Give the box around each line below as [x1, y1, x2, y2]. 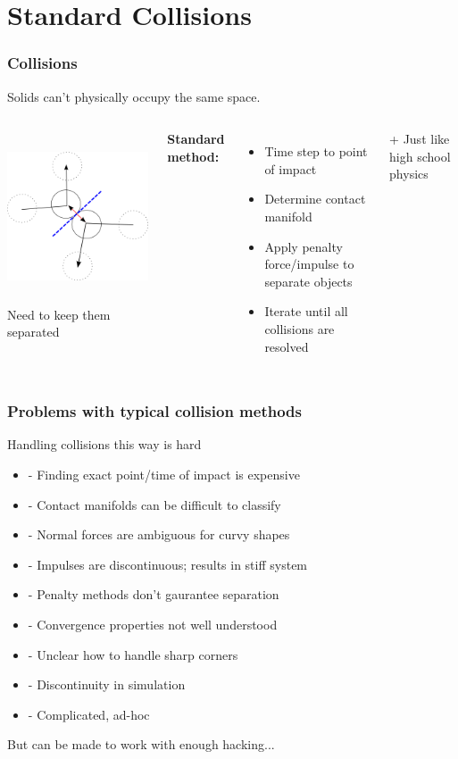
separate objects [264, 271, 353, 290]
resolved [264, 337, 309, 355]
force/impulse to [264, 254, 354, 273]
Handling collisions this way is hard [7, 435, 202, 454]
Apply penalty [264, 237, 343, 255]
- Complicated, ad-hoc [28, 705, 150, 723]
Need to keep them [7, 304, 111, 323]
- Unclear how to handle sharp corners [28, 645, 238, 663]
